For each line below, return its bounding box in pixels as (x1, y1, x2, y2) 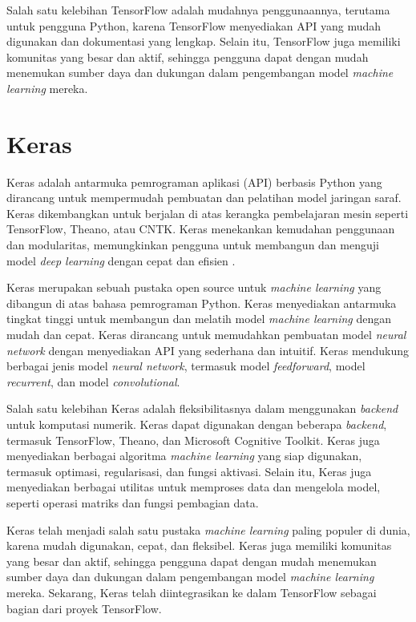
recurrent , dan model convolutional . (6, 373, 180, 390)
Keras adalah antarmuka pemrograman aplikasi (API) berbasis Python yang (6, 173, 382, 190)
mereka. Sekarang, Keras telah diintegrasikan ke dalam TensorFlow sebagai (6, 584, 377, 600)
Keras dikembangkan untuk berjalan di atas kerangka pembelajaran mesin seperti (6, 204, 409, 221)
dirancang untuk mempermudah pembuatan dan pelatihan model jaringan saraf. (6, 189, 402, 206)
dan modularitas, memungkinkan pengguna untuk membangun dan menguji (6, 236, 379, 253)
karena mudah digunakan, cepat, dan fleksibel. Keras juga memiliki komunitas (6, 537, 392, 554)
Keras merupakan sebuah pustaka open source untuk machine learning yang (6, 279, 382, 296)
